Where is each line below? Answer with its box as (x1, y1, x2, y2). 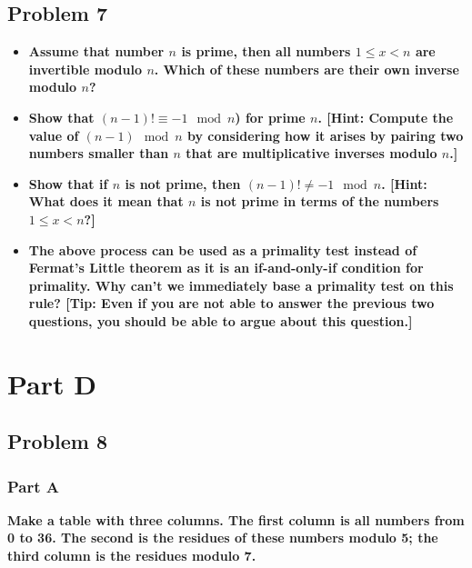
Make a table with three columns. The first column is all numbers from (7, 510, 465, 529)
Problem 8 (7, 427, 107, 455)
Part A (7, 474, 60, 497)
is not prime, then (125, 174, 241, 193)
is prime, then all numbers (181, 42, 351, 61)
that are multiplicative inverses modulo (186, 144, 437, 163)
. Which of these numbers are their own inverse (154, 59, 459, 78)
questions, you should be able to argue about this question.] (28, 311, 413, 330)
